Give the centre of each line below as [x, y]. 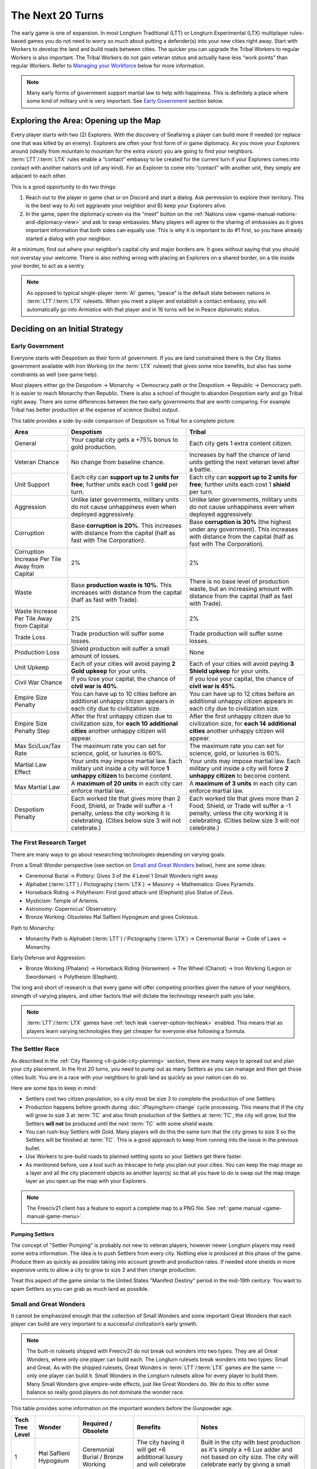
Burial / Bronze [103, 1457]
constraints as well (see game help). [55, 374]
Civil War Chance [38, 682]
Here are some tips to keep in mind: [54, 1088]
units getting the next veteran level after [244, 462]
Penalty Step [32, 730]
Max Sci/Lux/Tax [38, 746]
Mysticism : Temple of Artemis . [62, 900]
